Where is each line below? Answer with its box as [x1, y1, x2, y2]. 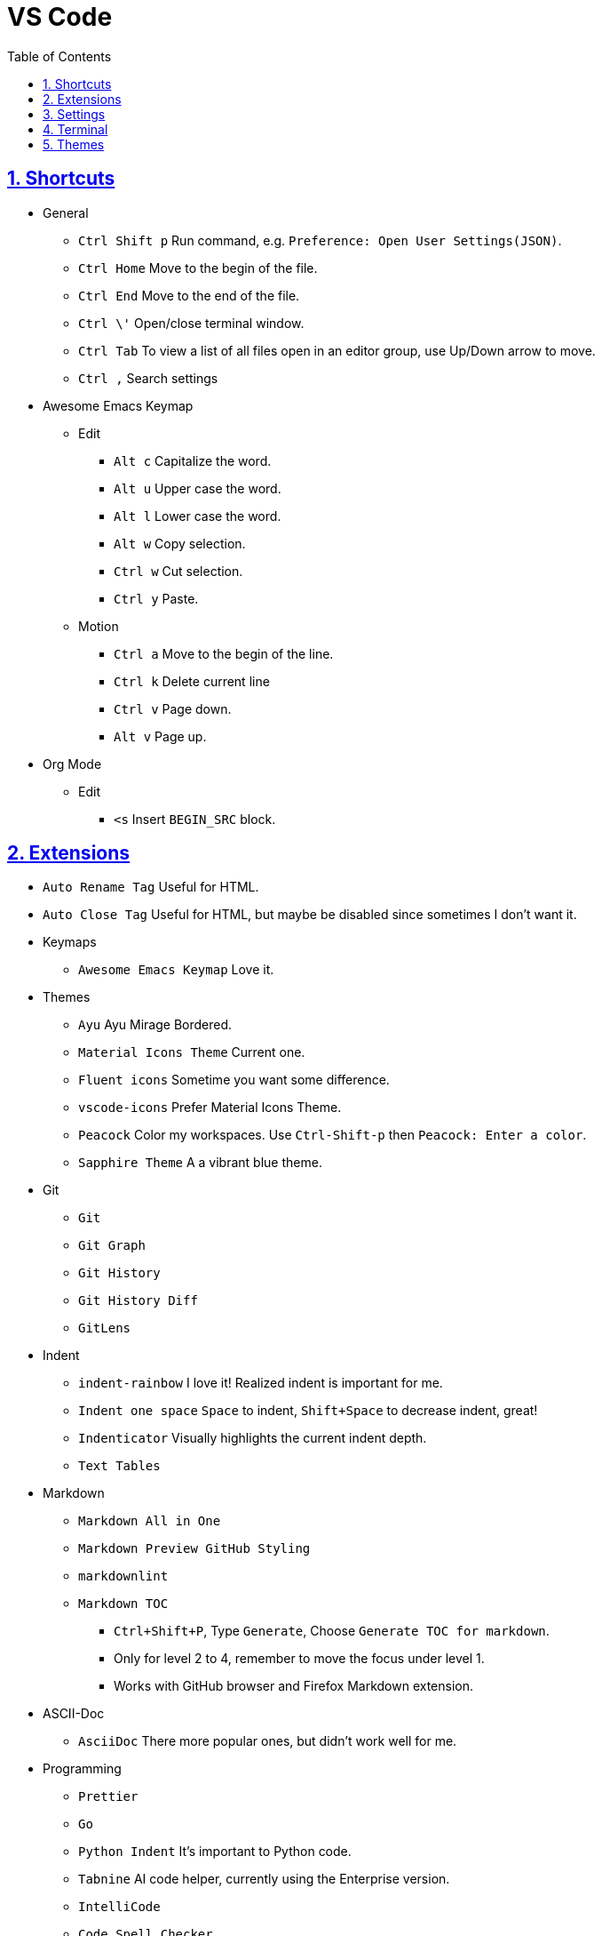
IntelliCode [78, 1900, 161, 1915]
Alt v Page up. [114, 728, 207, 744]
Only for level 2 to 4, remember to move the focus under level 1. [114, 1651, 485, 1667]
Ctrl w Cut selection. [114, 563, 243, 579]
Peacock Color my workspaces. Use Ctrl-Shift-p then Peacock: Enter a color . [78, 1127, 587, 1143]
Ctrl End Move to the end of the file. [78, 287, 300, 303]
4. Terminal [43, 121, 108, 137]
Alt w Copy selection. [114, 535, 246, 551]
